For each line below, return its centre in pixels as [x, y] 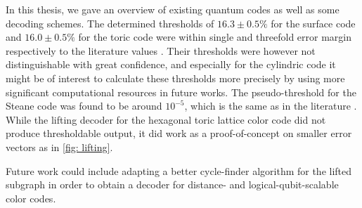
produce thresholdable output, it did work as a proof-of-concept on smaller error [179, 133]
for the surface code [313, 23]
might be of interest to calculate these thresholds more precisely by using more [175, 78]
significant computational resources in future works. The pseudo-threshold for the [181, 92]
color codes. [31, 198]
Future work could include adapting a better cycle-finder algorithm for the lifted [179, 170]
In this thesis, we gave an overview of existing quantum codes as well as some [173, 9]
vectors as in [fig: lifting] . [59, 147]
